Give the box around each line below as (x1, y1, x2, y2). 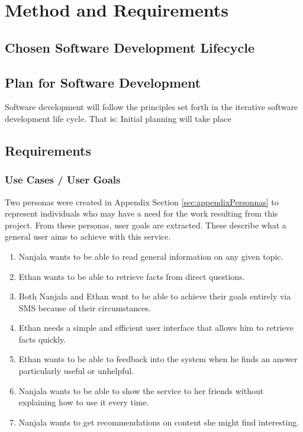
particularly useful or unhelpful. (18, 365, 134, 377)
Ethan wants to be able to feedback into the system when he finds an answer (18, 353, 298, 365)
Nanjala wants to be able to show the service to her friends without (18, 384, 264, 396)
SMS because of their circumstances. (18, 301, 151, 314)
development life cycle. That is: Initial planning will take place (5, 112, 231, 124)
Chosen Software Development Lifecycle (5, 38, 255, 56)
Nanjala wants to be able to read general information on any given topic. (18, 250, 283, 262)
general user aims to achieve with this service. (5, 230, 171, 243)
